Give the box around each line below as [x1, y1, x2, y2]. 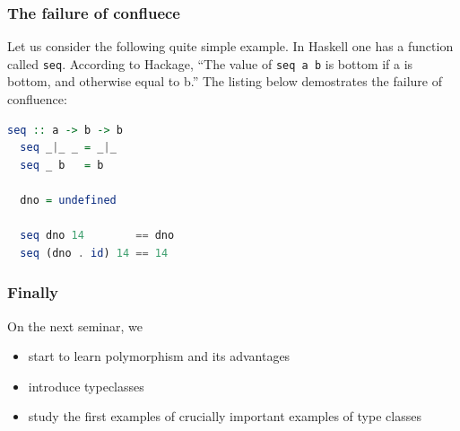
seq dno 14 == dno [20, 229, 175, 242]
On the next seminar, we [7, 316, 143, 335]
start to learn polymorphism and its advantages [28, 347, 291, 365]
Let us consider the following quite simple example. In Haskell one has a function [7, 37, 454, 56]
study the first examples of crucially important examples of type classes [28, 407, 421, 426]
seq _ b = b [20, 158, 104, 172]
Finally [7, 281, 59, 303]
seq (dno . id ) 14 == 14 [20, 246, 169, 259]
